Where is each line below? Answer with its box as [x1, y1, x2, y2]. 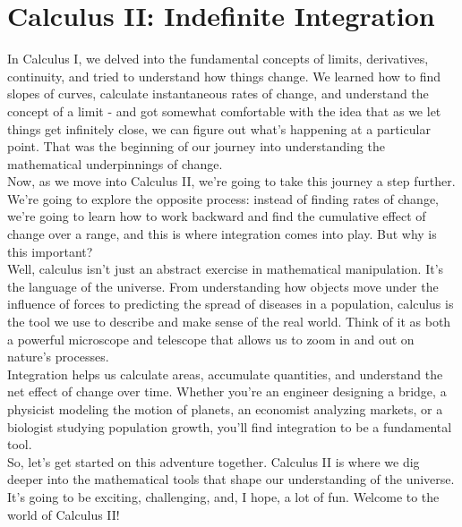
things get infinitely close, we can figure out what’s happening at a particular [7, 119, 431, 138]
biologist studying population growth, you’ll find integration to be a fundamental [7, 417, 452, 436]
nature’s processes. [7, 347, 109, 366]
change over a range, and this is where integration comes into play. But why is [7, 225, 437, 243]
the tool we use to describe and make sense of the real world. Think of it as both [7, 312, 451, 331]
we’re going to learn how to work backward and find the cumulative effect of [7, 207, 426, 225]
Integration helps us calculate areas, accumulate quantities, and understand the [7, 364, 443, 383]
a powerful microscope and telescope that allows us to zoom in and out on [7, 329, 415, 348]
